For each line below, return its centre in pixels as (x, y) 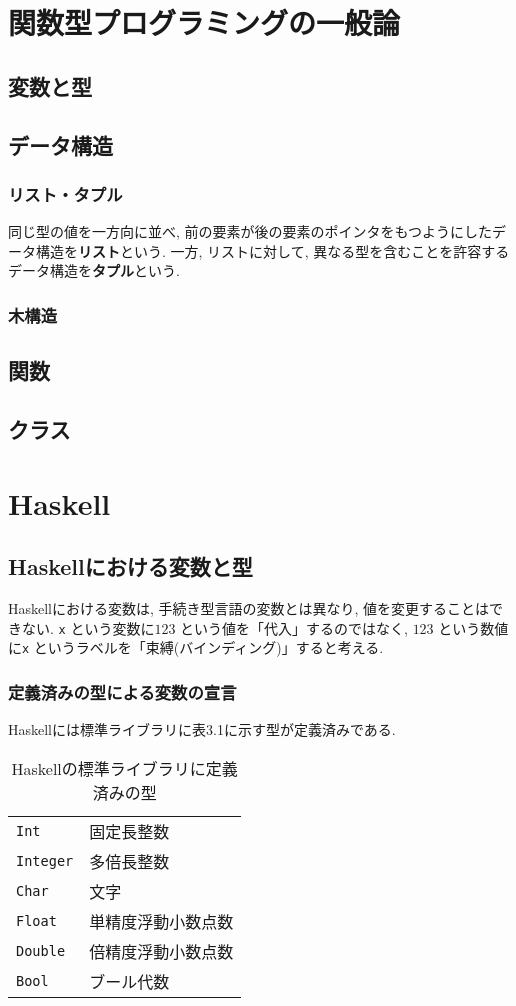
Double (41, 950)
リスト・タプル (65, 193)
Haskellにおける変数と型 (130, 566)
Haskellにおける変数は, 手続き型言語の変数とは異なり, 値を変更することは (249, 607)
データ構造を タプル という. (94, 270)
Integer (45, 860)
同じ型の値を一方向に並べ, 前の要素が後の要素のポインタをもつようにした (250, 231)
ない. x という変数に (88, 627)
